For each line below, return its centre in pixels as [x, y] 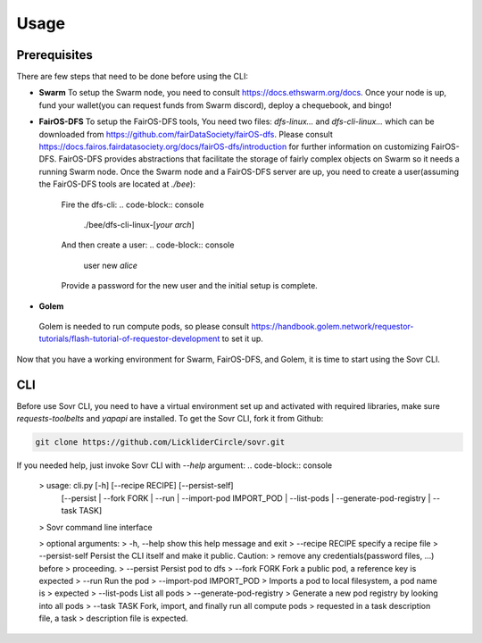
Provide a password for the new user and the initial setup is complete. [190, 286]
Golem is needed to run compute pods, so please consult [144, 326]
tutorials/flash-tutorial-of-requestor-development [129, 338]
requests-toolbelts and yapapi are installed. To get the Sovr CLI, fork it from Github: [170, 418]
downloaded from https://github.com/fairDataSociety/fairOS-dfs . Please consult [186, 134]
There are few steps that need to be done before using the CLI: [133, 77]
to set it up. [242, 338]
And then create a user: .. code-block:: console [148, 245]
